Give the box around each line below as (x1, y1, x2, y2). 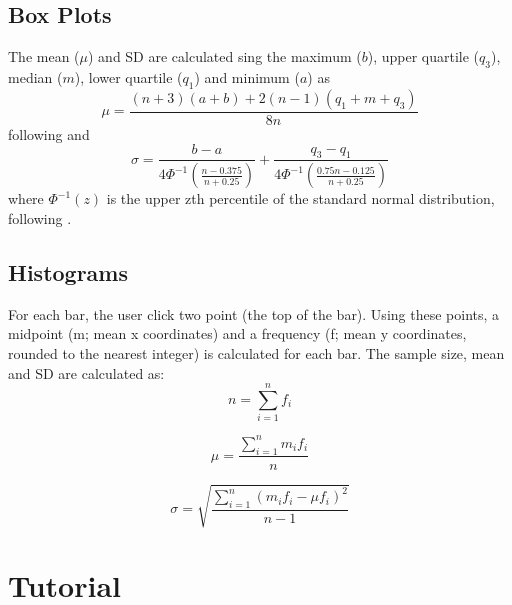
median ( (8, 67, 63, 87)
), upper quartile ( (367, 46, 480, 67)
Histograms (8, 256, 129, 287)
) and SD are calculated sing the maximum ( (88, 46, 362, 67)
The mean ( (8, 46, 80, 67)
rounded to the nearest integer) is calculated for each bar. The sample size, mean (8, 342, 505, 363)
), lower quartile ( (74, 67, 183, 87)
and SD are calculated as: (8, 362, 165, 383)
